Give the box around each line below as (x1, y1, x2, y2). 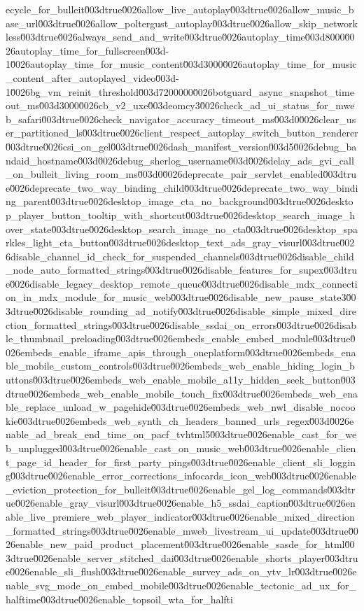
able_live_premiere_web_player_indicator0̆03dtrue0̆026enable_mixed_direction (6, 509, 355, 524)
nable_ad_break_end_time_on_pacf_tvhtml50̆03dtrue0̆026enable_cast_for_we (6, 427, 357, 442)
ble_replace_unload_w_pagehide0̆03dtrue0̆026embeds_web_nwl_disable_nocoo (6, 400, 356, 414)
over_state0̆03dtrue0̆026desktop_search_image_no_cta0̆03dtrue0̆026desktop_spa (6, 221, 358, 236)
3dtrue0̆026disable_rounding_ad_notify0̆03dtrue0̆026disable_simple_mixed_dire (6, 304, 356, 318)
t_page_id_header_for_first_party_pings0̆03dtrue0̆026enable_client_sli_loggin (6, 454, 356, 469)
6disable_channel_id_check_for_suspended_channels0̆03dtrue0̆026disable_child (6, 248, 354, 263)
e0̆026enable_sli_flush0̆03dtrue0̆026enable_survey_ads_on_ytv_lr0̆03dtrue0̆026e (6, 564, 357, 579)
